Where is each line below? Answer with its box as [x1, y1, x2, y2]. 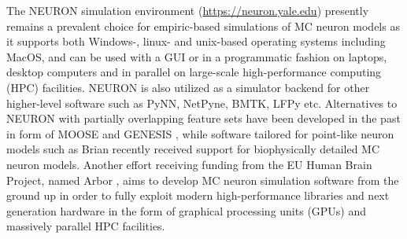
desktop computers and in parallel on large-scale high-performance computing [6, 64, 382, 80]
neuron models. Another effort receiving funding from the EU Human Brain [6, 156, 372, 172]
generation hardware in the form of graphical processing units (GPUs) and [6, 202, 367, 219]
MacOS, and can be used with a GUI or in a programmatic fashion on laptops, [6, 48, 387, 64]
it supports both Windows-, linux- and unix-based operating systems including [6, 33, 386, 50]
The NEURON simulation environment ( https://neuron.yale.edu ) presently [6, 2, 369, 18]
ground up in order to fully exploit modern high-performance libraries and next [6, 187, 390, 204]
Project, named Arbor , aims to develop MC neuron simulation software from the [6, 171, 399, 188]
